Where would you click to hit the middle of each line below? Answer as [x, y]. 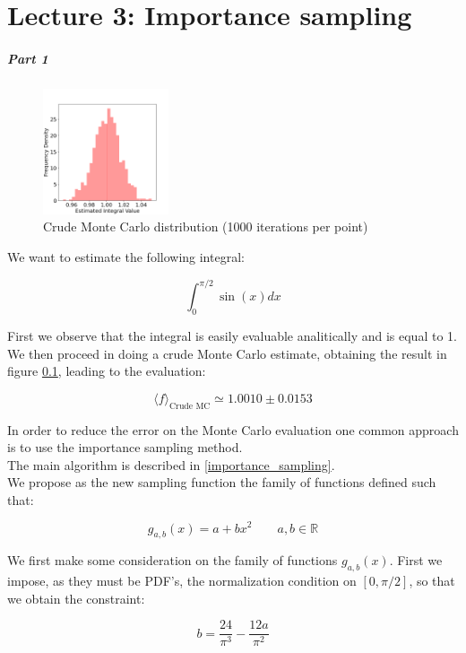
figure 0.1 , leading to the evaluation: [107, 371]
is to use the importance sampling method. [125, 447]
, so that [432, 581]
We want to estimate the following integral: [126, 257]
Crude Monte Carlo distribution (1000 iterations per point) [206, 226]
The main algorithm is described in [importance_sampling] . [171, 464]
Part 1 [28, 58]
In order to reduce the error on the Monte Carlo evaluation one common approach [233, 429]
